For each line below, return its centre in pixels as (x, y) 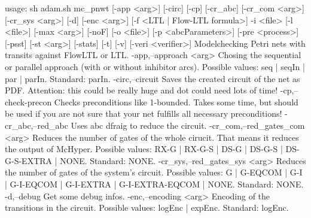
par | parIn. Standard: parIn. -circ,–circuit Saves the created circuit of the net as (153, 78)
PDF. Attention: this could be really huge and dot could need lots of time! (141, 90)
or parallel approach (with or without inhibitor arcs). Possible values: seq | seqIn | (155, 66)
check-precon (28, 102)
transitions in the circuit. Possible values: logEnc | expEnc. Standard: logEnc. (147, 208)
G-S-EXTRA (29, 160)
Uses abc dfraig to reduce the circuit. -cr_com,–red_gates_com (188, 125)
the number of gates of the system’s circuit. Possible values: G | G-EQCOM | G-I (154, 172)
